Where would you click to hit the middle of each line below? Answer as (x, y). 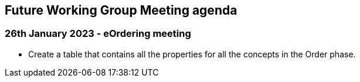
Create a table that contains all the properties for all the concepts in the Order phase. (192, 54)
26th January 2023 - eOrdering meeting (98, 34)
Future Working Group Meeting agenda (121, 10)
